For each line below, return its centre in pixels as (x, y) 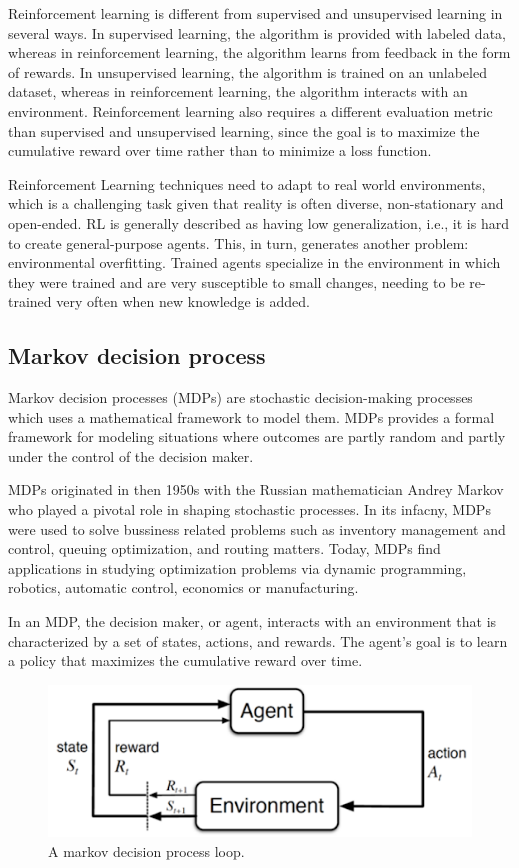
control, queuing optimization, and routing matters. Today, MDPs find (224, 548)
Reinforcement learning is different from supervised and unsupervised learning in (255, 13)
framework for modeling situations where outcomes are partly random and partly (257, 436)
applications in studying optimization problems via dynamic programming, (237, 567)
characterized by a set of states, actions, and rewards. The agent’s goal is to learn (258, 640)
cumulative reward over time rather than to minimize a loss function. (220, 150)
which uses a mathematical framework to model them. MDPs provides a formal (251, 416)
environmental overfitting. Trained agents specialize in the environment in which (254, 262)
